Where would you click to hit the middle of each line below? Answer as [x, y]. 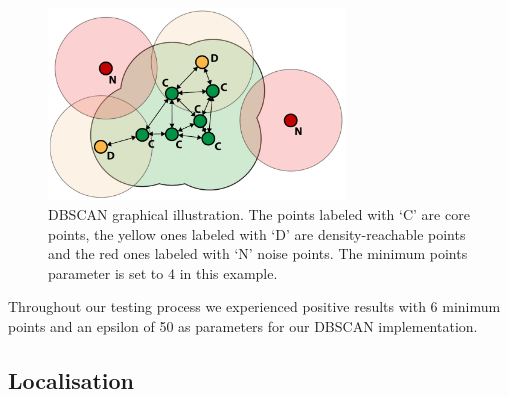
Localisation [71, 379]
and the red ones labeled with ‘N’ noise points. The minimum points [258, 253]
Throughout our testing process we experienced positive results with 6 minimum [254, 306]
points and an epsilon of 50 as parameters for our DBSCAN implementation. [243, 325]
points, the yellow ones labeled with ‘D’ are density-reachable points [257, 233]
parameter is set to [106, 272]
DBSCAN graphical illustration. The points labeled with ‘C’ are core [259, 214]
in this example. [228, 272]
